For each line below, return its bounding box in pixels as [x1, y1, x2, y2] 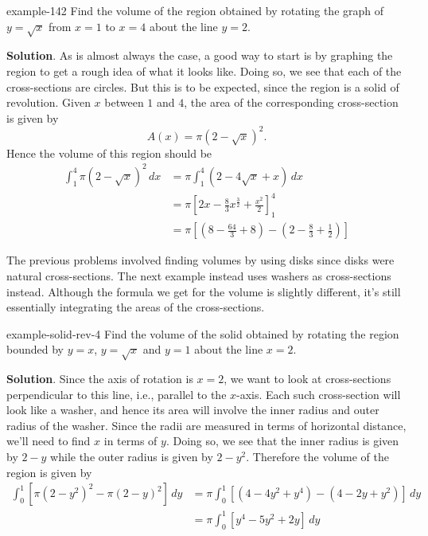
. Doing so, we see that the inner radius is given [165, 432, 399, 449]
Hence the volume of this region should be [6, 144, 212, 161]
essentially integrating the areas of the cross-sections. [6, 299, 265, 315]
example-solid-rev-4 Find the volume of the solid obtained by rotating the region [6, 325, 399, 342]
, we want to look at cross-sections [224, 370, 391, 387]
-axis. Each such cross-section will [236, 385, 401, 402]
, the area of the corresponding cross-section [184, 94, 399, 111]
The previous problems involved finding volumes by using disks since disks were [6, 252, 395, 268]
